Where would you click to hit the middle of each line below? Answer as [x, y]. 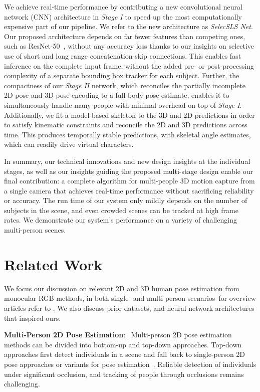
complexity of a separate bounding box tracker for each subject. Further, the [122, 75]
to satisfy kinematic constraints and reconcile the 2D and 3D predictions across [126, 125]
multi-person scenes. [35, 230]
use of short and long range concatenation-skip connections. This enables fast [123, 55]
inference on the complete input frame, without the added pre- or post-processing [129, 65]
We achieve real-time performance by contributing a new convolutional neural [123, 7]
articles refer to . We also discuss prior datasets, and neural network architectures [129, 308]
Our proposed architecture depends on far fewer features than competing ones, [125, 36]
